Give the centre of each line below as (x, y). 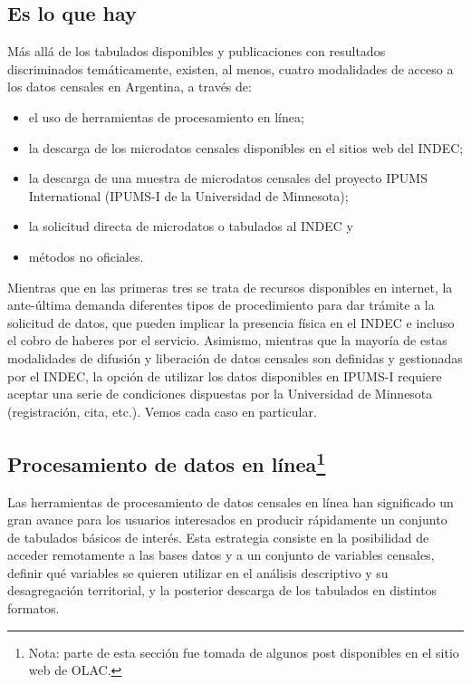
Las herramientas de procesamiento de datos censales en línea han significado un (231, 501)
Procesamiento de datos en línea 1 (167, 462)
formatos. (34, 608)
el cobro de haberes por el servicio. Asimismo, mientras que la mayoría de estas (227, 340)
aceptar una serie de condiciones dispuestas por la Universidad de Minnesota (220, 394)
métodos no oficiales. (86, 256)
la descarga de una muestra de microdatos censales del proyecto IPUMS (228, 178)
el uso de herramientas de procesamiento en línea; (166, 116)
